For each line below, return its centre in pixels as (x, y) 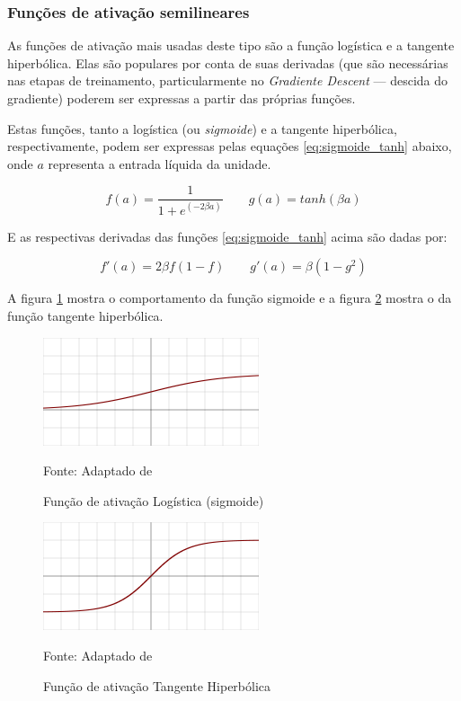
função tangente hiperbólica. (85, 315)
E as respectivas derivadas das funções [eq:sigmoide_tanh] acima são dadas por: (227, 236)
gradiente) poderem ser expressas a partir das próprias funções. (182, 98)
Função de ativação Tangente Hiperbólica (157, 685)
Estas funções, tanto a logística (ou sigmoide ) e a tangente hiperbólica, (202, 128)
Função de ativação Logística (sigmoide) (154, 500)
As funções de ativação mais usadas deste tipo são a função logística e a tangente (231, 45)
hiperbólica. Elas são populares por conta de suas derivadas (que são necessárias (228, 62)
